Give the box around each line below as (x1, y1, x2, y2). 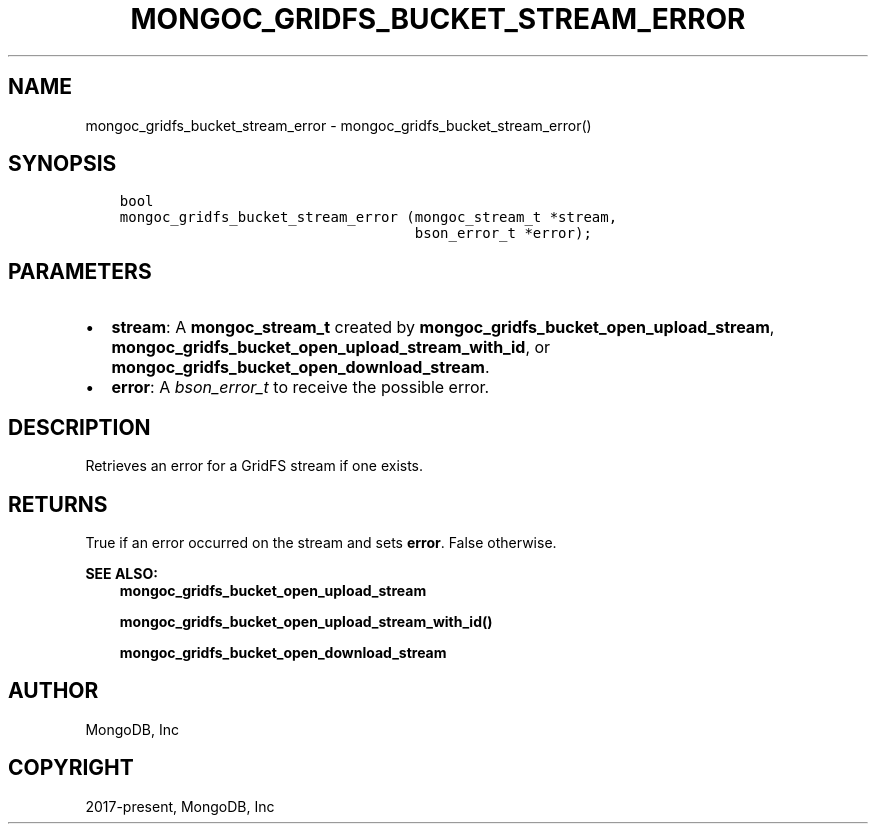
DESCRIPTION (8, 414, 151, 440)
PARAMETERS (8, 258, 152, 284)
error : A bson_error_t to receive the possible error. (111, 377, 490, 398)
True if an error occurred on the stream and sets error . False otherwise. (85, 533, 557, 551)
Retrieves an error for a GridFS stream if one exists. (85, 457, 424, 475)
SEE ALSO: (85, 564, 158, 582)
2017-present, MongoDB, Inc (85, 797, 275, 815)
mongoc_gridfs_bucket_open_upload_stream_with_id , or (111, 337, 551, 358)
